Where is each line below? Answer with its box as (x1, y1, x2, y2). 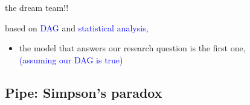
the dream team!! (5, 1, 69, 13)
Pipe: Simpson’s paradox (5, 83, 162, 101)
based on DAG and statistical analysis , (5, 21, 149, 34)
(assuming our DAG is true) (19, 53, 123, 66)
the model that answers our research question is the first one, (19, 42, 246, 54)
